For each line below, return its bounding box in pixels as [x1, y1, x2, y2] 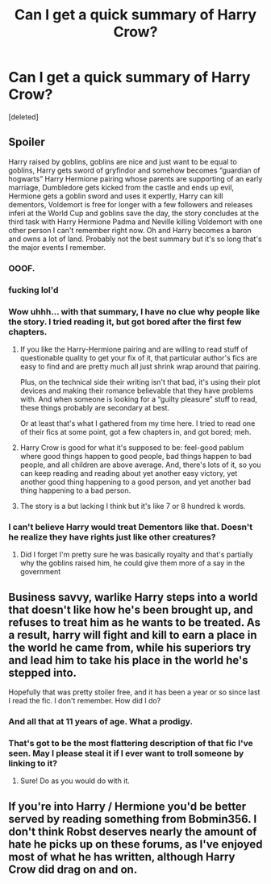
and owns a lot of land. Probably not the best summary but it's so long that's [8, 234, 262, 244]
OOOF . [8, 262, 35, 273]
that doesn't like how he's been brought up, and [8, 603, 254, 616]
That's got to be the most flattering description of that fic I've [8, 737, 253, 748]
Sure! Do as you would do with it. [19, 776, 131, 786]
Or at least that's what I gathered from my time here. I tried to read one [19, 418, 256, 428]
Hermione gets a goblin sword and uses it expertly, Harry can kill [8, 191, 223, 201]
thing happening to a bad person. [19, 486, 131, 495]
